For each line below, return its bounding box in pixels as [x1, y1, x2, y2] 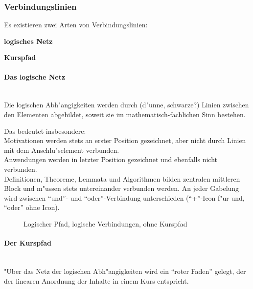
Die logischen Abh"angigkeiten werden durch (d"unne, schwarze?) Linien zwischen [4, 100, 249, 110]
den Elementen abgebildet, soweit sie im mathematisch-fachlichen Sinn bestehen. [4, 109, 246, 119]
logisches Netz [4, 36, 53, 46]
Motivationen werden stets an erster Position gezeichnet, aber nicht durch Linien [4, 135, 246, 145]
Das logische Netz [4, 71, 66, 82]
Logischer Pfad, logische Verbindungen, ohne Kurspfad [23, 218, 187, 228]
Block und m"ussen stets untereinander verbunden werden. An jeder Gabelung [4, 183, 239, 193]
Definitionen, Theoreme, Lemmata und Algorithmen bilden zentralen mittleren [4, 173, 240, 184]
